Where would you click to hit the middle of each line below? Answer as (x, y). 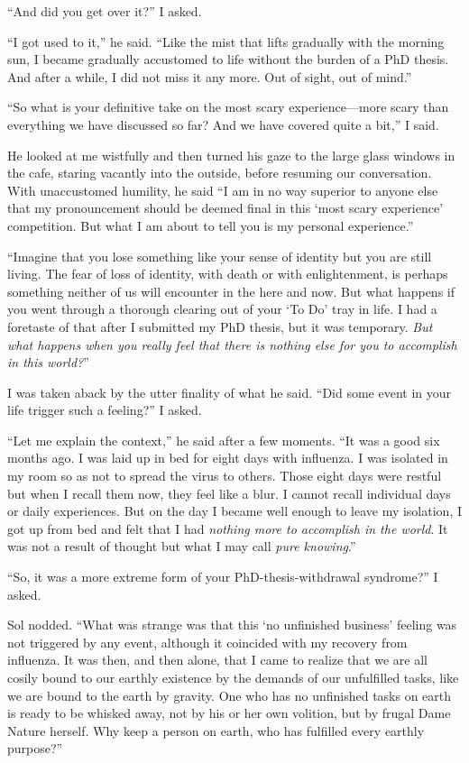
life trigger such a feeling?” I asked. (105, 410)
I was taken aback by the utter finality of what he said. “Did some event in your (230, 392)
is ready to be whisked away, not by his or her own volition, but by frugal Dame (229, 713)
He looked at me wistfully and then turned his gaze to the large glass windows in (231, 155)
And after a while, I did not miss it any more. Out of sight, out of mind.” (210, 76)
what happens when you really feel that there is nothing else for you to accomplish (232, 344)
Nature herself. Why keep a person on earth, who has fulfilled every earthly (216, 730)
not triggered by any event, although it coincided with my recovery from (207, 642)
